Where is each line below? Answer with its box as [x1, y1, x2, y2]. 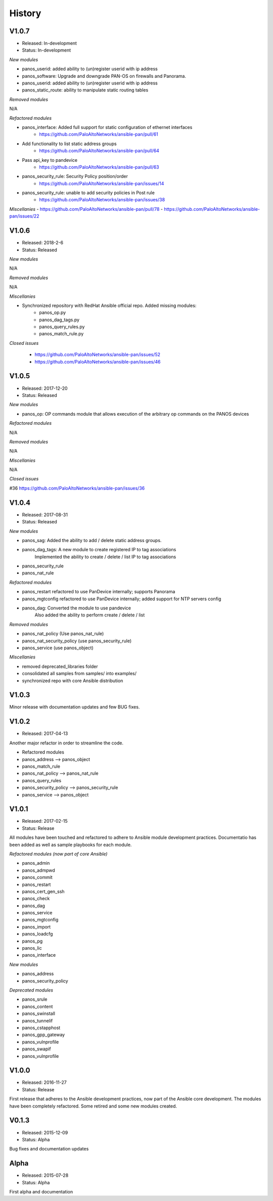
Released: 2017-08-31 [22, 511, 68, 518]
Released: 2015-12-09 [22, 1129, 68, 1135]
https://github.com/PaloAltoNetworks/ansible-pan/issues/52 [34, 351, 161, 358]
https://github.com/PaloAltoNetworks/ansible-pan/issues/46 [34, 359, 161, 365]
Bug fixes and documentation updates [9, 1146, 89, 1152]
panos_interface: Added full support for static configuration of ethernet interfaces [22, 124, 193, 130]
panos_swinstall [22, 1010, 56, 1016]
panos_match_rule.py [39, 331, 84, 337]
